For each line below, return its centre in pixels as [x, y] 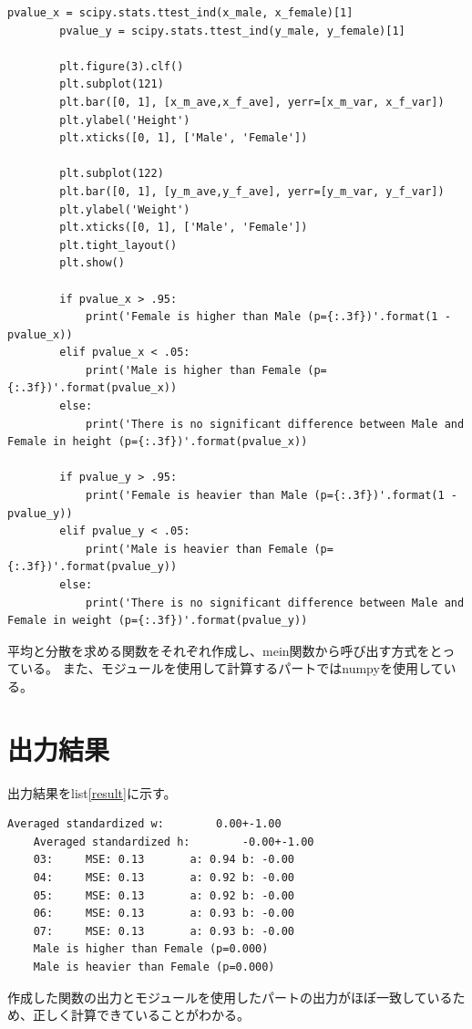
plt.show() [92, 263]
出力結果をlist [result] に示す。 [92, 792]
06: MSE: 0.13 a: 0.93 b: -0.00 [164, 914]
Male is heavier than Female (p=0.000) [154, 967]
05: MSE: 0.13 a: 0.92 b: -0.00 [164, 895]
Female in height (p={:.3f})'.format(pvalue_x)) [158, 442]
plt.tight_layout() [118, 245]
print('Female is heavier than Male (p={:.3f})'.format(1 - [271, 496]
